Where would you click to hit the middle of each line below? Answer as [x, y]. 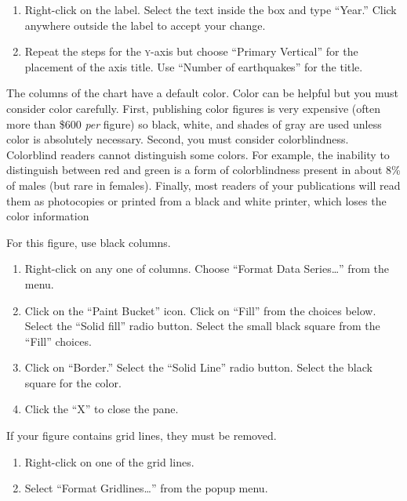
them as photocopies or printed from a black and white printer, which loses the [196, 200]
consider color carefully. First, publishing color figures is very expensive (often [193, 108]
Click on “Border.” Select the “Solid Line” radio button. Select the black [198, 367]
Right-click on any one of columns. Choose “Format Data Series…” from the [207, 269]
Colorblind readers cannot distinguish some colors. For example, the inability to [198, 154]
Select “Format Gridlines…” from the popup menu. [146, 488]
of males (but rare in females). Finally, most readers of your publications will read [203, 185]
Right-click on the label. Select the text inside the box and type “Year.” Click [211, 9]
